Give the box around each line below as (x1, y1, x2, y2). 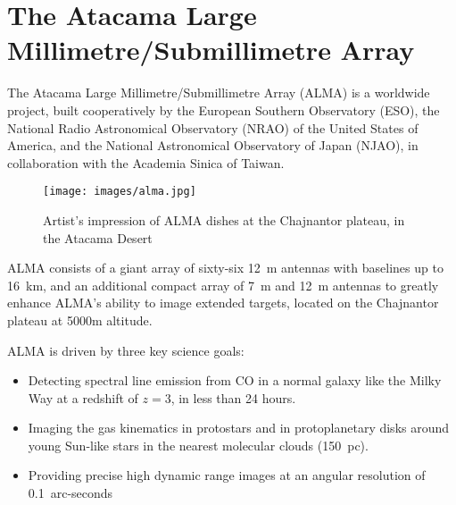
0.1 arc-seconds (28, 484, 113, 502)
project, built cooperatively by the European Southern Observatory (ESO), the (7, 100, 440, 119)
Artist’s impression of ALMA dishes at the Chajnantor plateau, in (43, 210, 405, 229)
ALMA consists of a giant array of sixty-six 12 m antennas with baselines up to (7, 258, 444, 277)
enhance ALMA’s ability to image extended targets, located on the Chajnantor (7, 293, 439, 312)
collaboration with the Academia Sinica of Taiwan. (7, 153, 285, 172)
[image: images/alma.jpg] (43, 185, 196, 198)
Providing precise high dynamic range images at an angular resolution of (28, 466, 426, 484)
